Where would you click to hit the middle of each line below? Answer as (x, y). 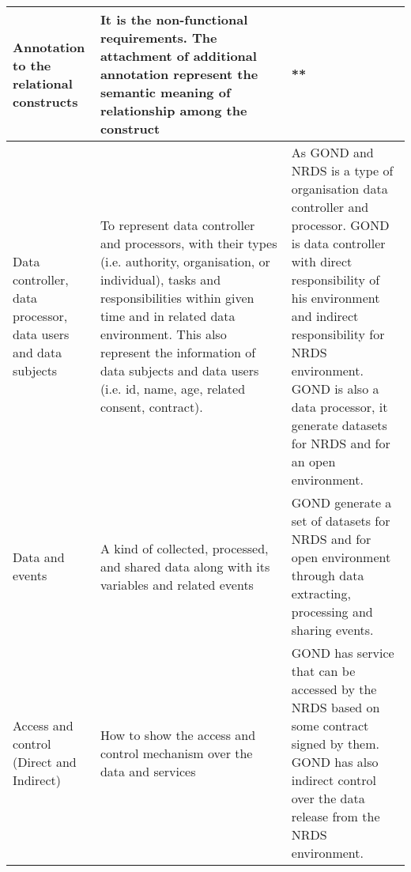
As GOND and (332, 152)
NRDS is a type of (342, 170)
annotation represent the (179, 74)
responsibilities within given (177, 298)
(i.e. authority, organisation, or (185, 261)
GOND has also (335, 762)
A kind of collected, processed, (184, 548)
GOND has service (343, 653)
